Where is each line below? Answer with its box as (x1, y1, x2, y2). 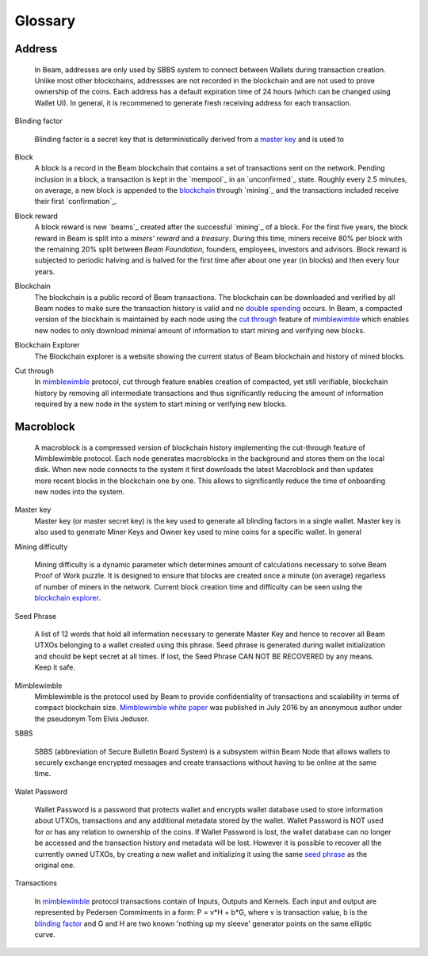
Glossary (14, 12, 76, 29)
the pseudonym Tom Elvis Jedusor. (34, 714, 150, 724)
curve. (34, 929, 55, 939)
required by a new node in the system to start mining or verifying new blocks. (34, 399, 288, 409)
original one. (34, 861, 75, 870)
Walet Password (14, 786, 67, 797)
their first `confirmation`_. (34, 197, 118, 206)
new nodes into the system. (34, 487, 125, 497)
